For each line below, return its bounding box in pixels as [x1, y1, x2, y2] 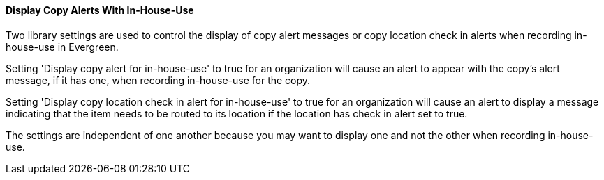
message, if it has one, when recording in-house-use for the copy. [6, 74, 311, 86]
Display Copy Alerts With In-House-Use [6, 4, 194, 16]
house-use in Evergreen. [6, 40, 119, 53]
